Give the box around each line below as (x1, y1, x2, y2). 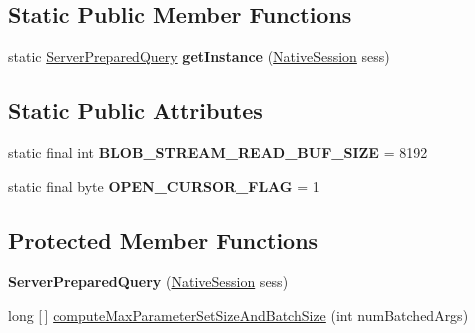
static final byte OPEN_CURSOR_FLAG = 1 (8, 175, 320, 196)
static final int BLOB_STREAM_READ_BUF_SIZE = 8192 (8, 142, 428, 162)
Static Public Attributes (8, 95, 263, 126)
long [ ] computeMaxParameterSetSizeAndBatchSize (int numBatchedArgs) (8, 304, 469, 325)
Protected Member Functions (8, 224, 319, 255)
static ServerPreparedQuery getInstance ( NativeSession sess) (8, 46, 390, 67)
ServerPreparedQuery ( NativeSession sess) (8, 271, 289, 292)
